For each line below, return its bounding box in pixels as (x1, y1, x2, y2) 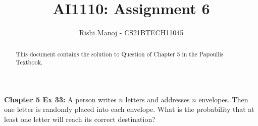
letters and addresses (125, 94, 190, 104)
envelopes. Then (198, 94, 248, 104)
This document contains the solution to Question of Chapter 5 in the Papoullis (16, 49, 224, 58)
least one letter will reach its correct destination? (4, 114, 156, 124)
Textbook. (16, 58, 43, 67)
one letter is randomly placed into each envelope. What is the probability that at (4, 104, 254, 114)
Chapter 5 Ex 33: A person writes (4, 94, 117, 104)
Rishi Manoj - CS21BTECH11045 (79, 27, 184, 38)
